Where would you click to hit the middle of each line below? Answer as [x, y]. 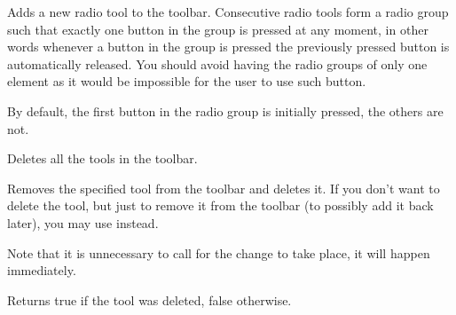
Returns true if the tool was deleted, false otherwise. [149, 299]
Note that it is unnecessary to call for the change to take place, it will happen [219, 252]
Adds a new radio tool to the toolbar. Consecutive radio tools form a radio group [228, 12]
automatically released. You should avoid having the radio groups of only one [217, 63]
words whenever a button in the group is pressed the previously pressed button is [228, 47]
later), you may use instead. [83, 222]
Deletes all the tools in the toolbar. [102, 158]
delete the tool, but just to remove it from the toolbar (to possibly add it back [220, 205]
